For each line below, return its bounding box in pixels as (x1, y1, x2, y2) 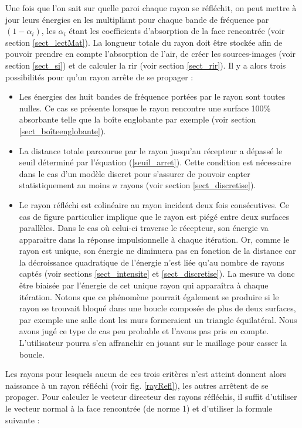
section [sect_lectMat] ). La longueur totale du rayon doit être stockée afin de (5, 36, 283, 48)
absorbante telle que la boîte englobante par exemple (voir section (19, 113, 256, 125)
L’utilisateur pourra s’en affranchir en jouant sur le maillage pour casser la (19, 337, 287, 349)
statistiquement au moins (19, 179, 110, 191)
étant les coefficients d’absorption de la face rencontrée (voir (69, 25, 285, 37)
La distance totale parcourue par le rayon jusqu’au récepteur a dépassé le (19, 144, 283, 157)
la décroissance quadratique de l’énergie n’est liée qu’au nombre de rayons (19, 256, 284, 268)
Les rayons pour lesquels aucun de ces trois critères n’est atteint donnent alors (5, 368, 287, 380)
